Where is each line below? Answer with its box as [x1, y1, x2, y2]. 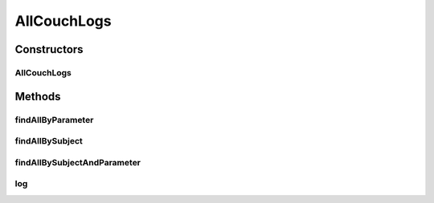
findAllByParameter [14, 114, 94, 125]
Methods [14, 89, 61, 104]
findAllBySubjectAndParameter [14, 156, 141, 168]
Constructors [14, 43, 84, 56]
